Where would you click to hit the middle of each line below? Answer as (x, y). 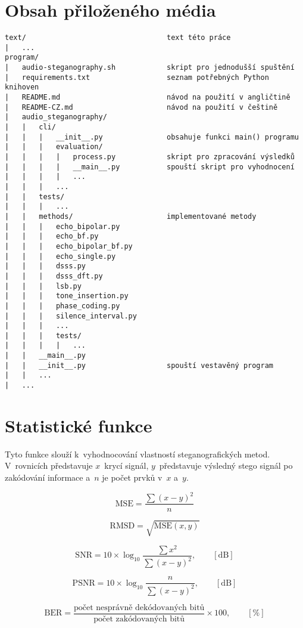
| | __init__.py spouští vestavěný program (139, 365)
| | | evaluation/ (54, 147)
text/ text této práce (118, 38)
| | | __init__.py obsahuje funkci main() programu (152, 137)
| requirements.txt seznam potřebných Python (137, 77)
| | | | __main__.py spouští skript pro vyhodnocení (150, 167)
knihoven (22, 87)
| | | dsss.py (46, 266)
